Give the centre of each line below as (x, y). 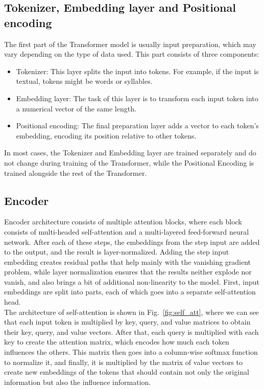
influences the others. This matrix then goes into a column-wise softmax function (131, 352)
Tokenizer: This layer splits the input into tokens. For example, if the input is (137, 71)
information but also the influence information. (78, 382)
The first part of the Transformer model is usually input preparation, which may (130, 44)
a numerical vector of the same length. (76, 108)
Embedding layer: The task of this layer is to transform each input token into (137, 98)
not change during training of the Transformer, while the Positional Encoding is (129, 162)
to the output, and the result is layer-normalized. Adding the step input (117, 252)
